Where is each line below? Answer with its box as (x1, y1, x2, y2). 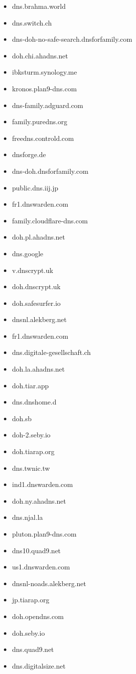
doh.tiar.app (12, 380, 49, 390)
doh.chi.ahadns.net (12, 50, 68, 60)
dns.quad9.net (12, 644, 54, 654)
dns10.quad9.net (12, 545, 61, 555)
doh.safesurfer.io (12, 297, 61, 308)
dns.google (12, 248, 44, 258)
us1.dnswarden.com (12, 562, 70, 572)
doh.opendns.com (12, 611, 64, 621)
